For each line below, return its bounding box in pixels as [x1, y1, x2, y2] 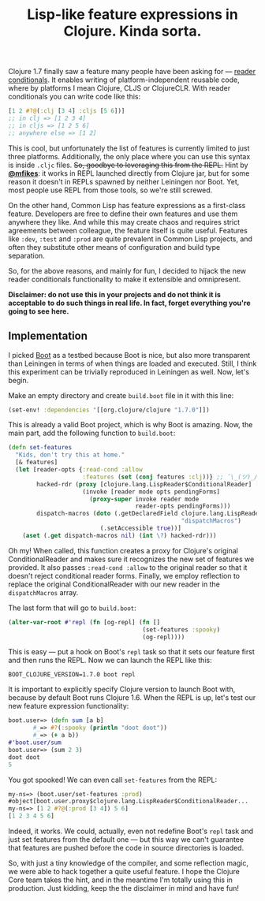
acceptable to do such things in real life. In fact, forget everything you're [8, 298, 251, 307]
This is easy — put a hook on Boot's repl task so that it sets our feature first [8, 647, 255, 657]
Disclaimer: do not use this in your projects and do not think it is [8, 289, 221, 299]
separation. [8, 251, 45, 260]
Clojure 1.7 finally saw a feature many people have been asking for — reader [8, 67, 256, 76]
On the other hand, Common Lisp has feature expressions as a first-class [8, 200, 246, 210]
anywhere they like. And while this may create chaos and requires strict [8, 217, 241, 226]
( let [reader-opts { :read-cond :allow [15, 466, 144, 474]
